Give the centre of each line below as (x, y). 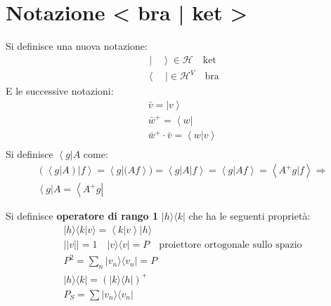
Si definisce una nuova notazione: (77, 46)
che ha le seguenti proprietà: (249, 216)
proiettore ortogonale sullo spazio (231, 245)
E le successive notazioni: (60, 91)
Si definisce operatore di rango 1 (82, 216)
